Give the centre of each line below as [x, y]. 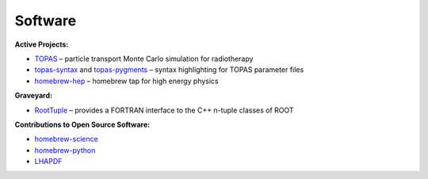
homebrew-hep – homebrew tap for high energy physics [126, 81]
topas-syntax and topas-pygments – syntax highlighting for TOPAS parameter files [169, 70]
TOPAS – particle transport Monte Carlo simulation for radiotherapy [144, 59]
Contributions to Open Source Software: [82, 124]
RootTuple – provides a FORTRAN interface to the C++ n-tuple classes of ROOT [164, 110]
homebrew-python [65, 150]
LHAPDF [48, 162]
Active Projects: [42, 44]
